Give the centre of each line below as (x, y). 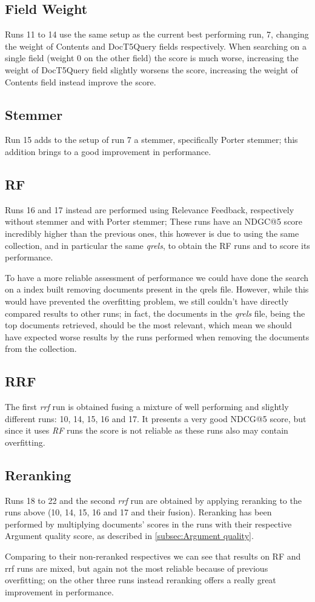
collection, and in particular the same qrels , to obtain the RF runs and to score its (157, 245)
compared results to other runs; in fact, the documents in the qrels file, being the (155, 313)
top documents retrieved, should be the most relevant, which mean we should (148, 325)
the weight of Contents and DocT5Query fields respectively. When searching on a (156, 46)
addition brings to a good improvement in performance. (108, 151)
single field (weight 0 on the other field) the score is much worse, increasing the (152, 58)
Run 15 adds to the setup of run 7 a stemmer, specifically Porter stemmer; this (151, 140)
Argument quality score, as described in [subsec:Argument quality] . (129, 536)
